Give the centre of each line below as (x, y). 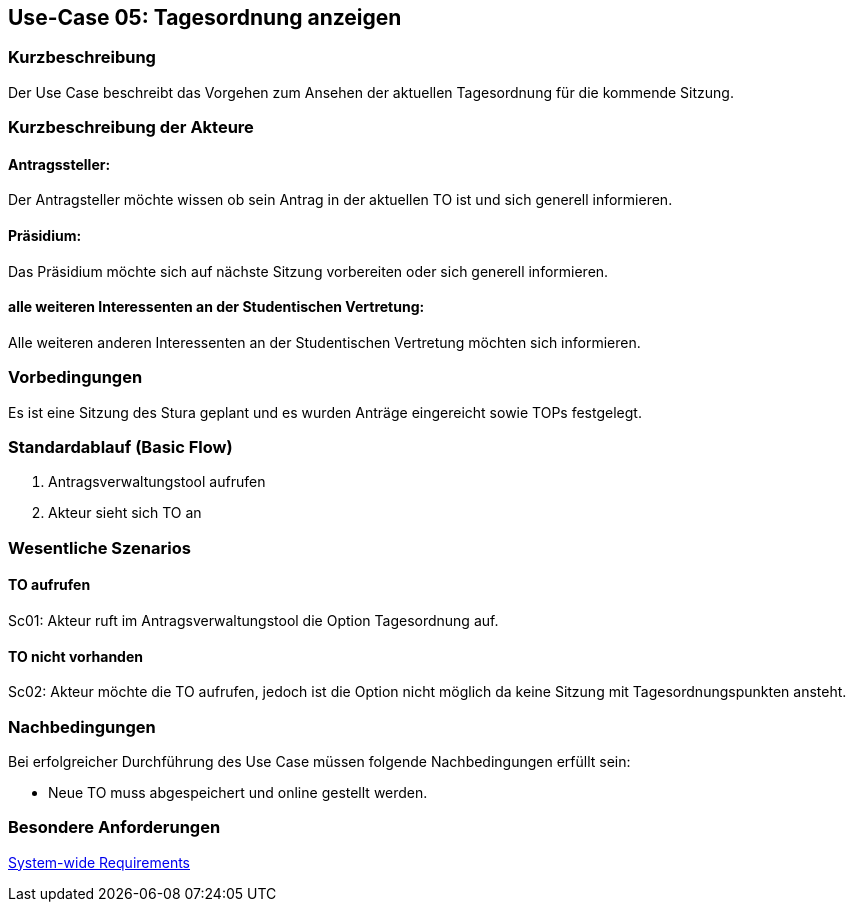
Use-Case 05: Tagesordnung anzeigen (205, 17)
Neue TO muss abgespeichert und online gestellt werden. (238, 792)
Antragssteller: (59, 164)
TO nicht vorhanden (75, 656)
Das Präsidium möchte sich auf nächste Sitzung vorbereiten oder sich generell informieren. (308, 271)
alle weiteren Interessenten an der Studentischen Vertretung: (216, 307)
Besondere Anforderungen (114, 827)
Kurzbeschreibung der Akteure (131, 127)
